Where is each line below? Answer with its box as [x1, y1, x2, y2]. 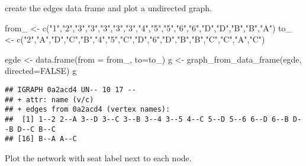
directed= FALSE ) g [5, 64, 77, 77]
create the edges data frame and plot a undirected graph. [5, 2, 212, 14]
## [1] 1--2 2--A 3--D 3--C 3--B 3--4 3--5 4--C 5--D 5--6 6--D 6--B [5, 115, 289, 123]
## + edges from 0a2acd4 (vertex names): [5, 105, 170, 114]
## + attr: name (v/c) [5, 95, 94, 104]
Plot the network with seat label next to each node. [5, 151, 192, 164]
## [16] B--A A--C [5, 135, 77, 144]
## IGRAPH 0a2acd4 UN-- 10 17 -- [5, 85, 136, 94]
